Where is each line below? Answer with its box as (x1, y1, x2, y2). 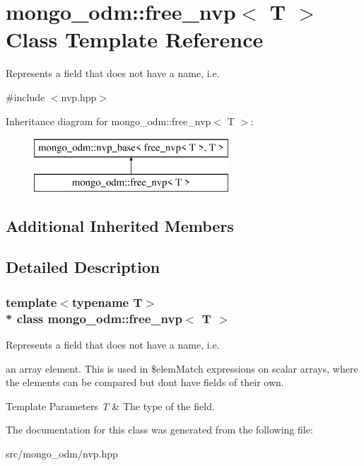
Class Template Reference (6, 25, 264, 54)
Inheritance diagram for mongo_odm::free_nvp (6, 113, 211, 128)
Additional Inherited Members (6, 214, 234, 236)
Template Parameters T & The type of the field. (6, 398, 215, 413)
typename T (71, 293, 143, 310)
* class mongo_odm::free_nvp (6, 309, 182, 327)
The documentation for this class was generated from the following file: (6, 422, 313, 437)
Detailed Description (6, 256, 160, 278)
